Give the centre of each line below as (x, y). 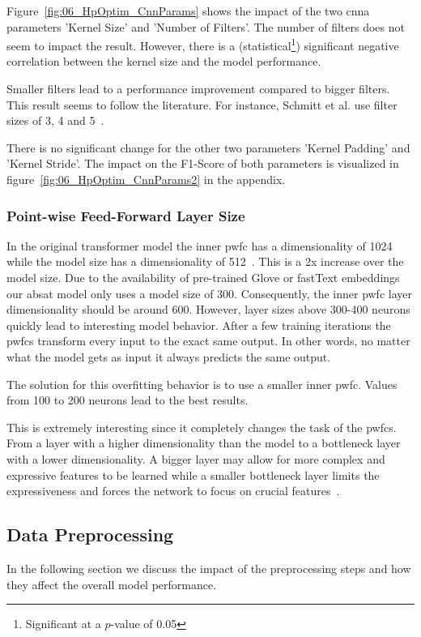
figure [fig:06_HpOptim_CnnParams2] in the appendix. (146, 179)
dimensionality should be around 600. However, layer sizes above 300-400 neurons (208, 309)
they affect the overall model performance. (112, 584)
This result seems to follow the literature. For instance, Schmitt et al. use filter (202, 104)
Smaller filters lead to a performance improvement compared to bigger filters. (198, 89)
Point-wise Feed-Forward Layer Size (126, 215)
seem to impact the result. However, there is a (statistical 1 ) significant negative (203, 44)
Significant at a (63, 624)
